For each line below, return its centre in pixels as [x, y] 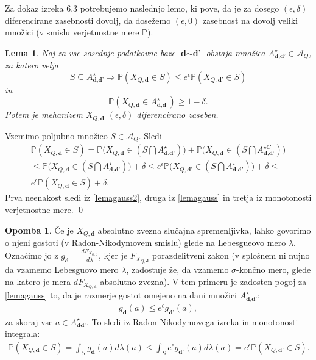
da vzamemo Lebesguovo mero [62, 269]
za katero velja [32, 65]
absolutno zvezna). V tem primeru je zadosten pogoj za [203, 281]
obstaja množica [236, 52]
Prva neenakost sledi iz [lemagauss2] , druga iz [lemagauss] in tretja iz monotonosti [158, 197]
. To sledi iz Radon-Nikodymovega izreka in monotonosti [192, 321]
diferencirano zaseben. [177, 114]
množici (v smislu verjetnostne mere [72, 32]
